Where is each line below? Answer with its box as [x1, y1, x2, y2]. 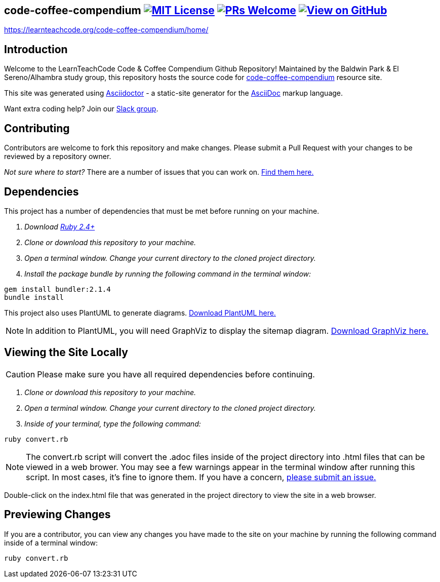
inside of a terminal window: [4, 538, 98, 547]
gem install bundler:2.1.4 [4, 285, 111, 293]
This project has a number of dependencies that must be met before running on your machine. [4, 206, 319, 215]
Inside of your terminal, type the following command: [24, 419, 201, 428]
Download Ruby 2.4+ [24, 222, 95, 231]
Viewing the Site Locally [4, 346, 128, 359]
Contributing [4, 122, 70, 135]
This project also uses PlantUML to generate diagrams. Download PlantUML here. [4, 308, 276, 317]
